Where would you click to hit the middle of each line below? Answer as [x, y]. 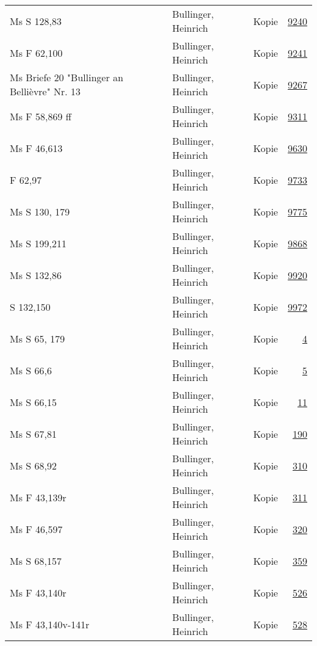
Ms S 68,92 [33, 465]
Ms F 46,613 [36, 148]
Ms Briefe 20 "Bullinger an [67, 77]
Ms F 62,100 [36, 53]
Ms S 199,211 [38, 243]
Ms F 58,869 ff [41, 116]
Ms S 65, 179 [37, 338]
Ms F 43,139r [38, 497]
